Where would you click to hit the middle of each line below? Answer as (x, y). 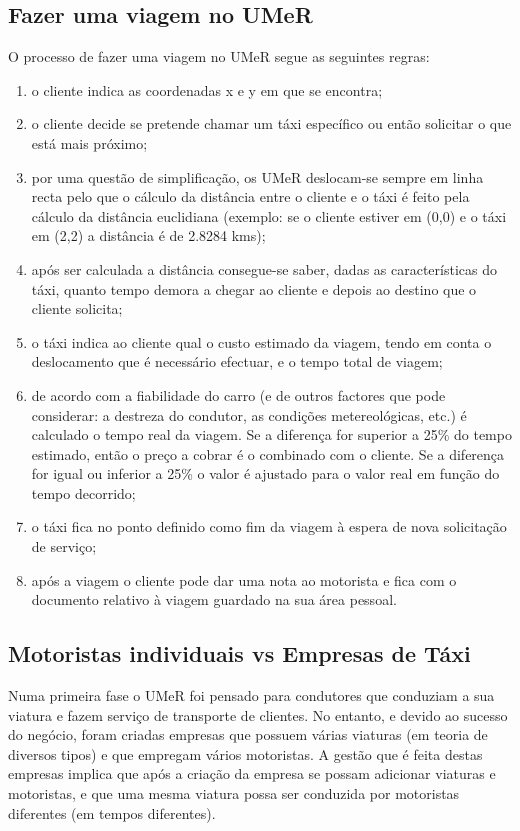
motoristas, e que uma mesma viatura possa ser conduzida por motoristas (234, 793)
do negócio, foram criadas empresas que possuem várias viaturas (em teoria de (248, 734)
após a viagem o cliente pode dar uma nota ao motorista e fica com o (244, 579)
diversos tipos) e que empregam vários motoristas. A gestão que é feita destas (245, 753)
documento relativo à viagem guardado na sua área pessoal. (214, 599)
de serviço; (64, 546)
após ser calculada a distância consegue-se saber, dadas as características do (264, 268)
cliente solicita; (77, 308)
